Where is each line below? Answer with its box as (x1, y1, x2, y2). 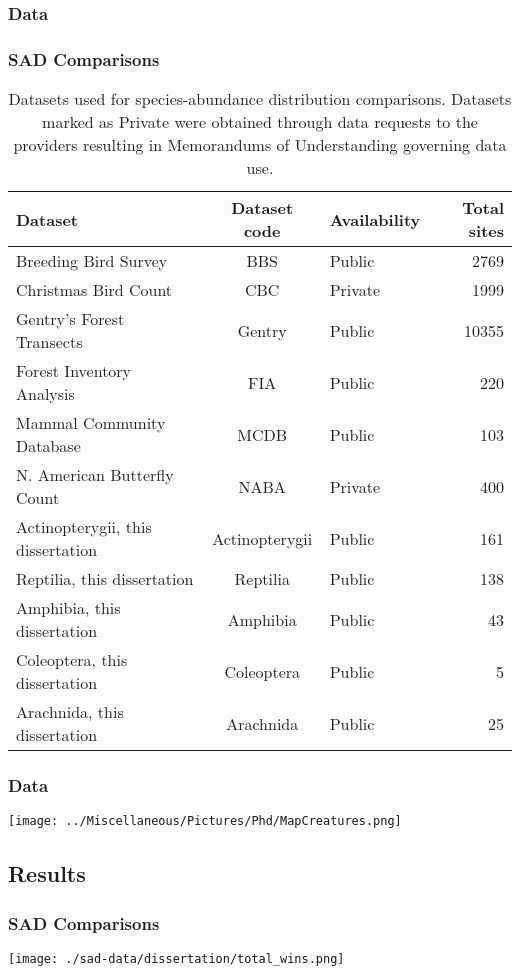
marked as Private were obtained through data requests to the (42, 110, 478, 134)
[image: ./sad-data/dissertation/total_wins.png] (8, 951, 345, 966)
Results (8, 858, 86, 889)
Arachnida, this (16, 700, 124, 724)
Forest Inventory (16, 359, 132, 383)
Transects (16, 330, 83, 354)
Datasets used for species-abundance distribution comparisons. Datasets (8, 87, 512, 111)
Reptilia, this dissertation (16, 567, 194, 591)
